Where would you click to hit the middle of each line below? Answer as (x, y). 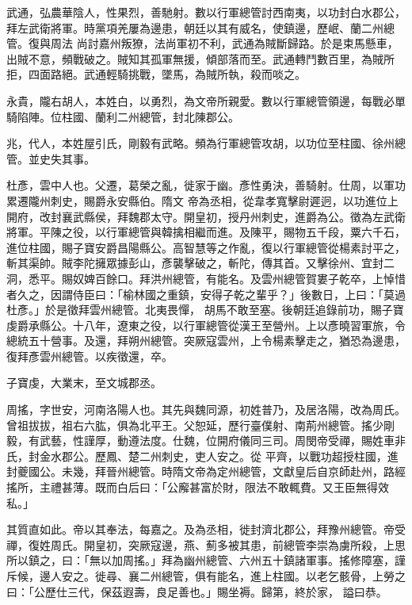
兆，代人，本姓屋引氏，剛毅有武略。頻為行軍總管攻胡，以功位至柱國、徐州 (200, 143)
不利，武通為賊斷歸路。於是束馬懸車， (298, 43)
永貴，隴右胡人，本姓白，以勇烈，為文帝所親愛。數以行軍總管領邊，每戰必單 (206, 100)
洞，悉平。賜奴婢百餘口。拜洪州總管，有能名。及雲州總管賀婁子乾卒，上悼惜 (206, 278)
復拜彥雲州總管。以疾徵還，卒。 (90, 356)
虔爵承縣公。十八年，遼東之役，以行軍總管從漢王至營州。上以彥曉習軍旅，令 (206, 325)
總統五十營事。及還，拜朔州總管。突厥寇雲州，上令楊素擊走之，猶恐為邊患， (206, 341)
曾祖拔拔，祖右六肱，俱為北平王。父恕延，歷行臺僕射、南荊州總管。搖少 (195, 425)
